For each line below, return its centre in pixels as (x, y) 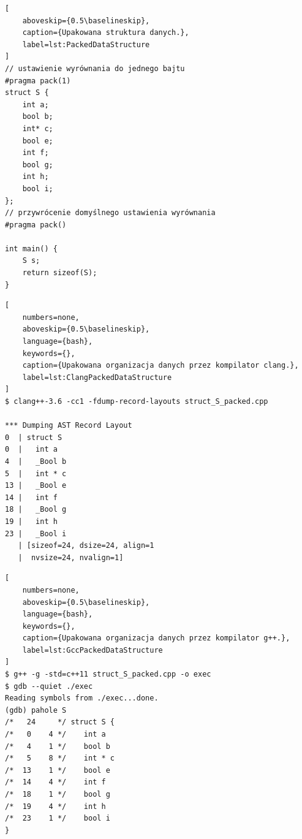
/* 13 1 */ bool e (58, 770)
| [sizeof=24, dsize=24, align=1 (86, 546)
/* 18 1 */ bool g (58, 794)
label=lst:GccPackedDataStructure (92, 650)
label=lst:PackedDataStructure (86, 44)
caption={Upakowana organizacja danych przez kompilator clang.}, (160, 366)
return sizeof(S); (60, 273)
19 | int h (31, 521)
